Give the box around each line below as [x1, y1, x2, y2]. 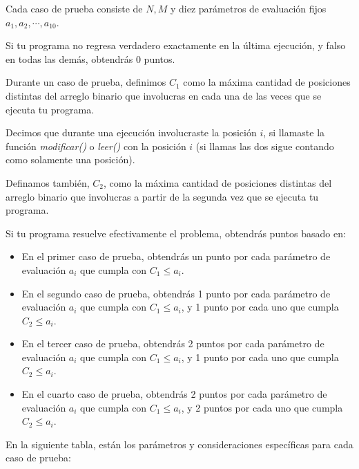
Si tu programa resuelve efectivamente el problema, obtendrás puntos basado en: [6, 226, 346, 240]
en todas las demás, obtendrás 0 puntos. [6, 51, 175, 66]
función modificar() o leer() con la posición [6, 138, 186, 153]
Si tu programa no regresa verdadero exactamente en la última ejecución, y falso [6, 38, 346, 53]
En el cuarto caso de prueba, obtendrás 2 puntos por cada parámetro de [21, 387, 327, 401]
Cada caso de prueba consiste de [6, 1, 143, 15]
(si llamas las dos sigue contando [195, 138, 334, 153]
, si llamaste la [263, 125, 325, 140]
